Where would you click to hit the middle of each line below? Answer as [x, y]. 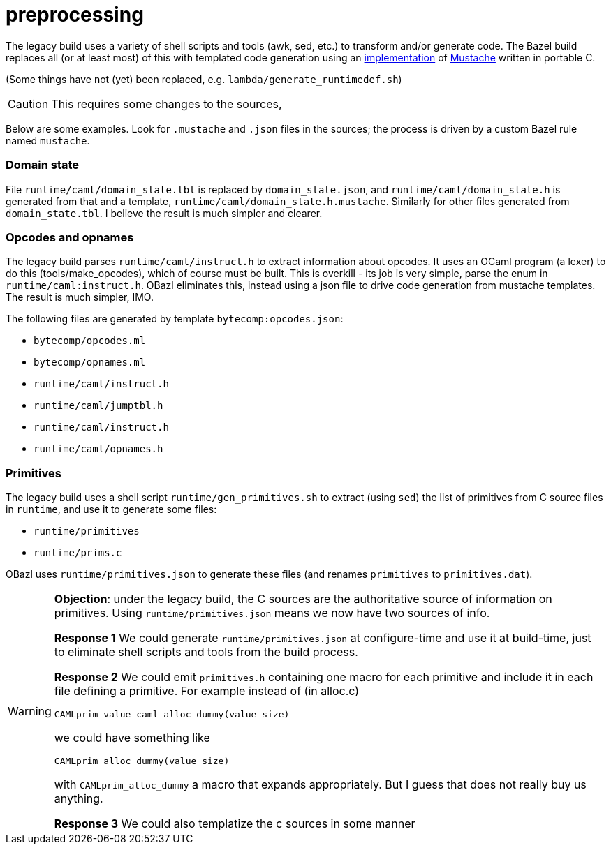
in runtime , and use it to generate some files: [111, 509]
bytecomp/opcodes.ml [90, 341]
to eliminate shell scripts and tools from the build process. [206, 652]
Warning [30, 711]
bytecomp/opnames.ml [90, 363]
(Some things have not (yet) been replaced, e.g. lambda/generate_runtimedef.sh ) [204, 79]
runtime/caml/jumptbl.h [98, 406]
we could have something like [132, 738]
